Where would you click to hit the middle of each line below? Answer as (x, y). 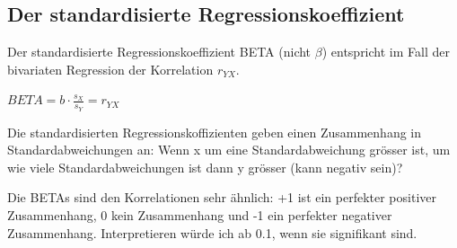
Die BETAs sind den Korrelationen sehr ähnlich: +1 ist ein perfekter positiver (222, 197)
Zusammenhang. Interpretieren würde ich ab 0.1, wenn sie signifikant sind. (212, 232)
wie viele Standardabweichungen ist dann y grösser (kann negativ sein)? (205, 167)
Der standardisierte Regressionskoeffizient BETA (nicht (159, 52)
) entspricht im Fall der (386, 52)
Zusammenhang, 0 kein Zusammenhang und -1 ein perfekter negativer (200, 215)
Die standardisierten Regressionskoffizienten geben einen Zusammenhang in (215, 132)
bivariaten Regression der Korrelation (110, 69)
